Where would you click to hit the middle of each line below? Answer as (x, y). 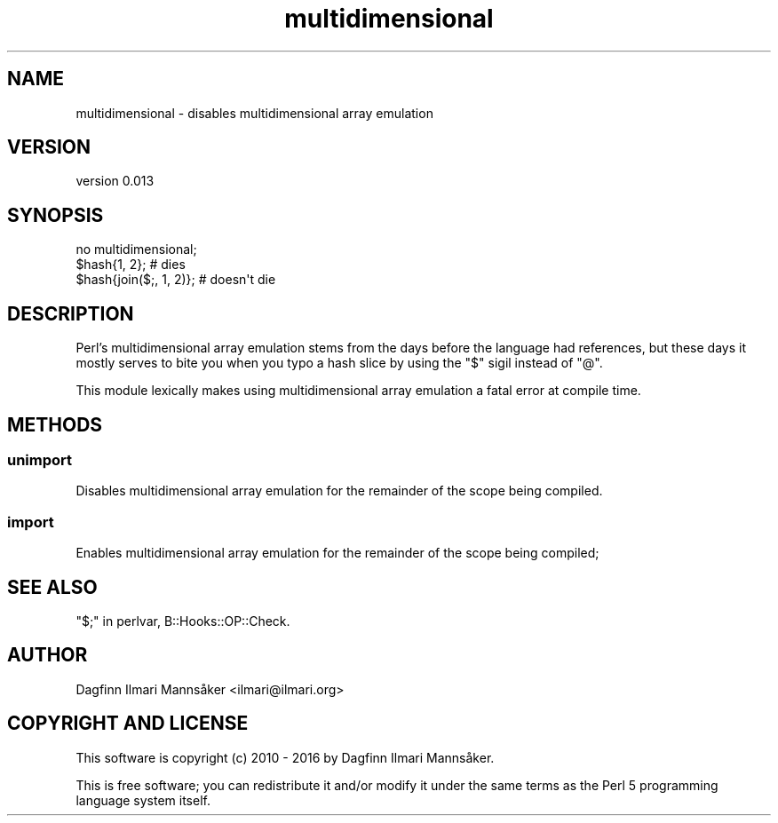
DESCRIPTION (71, 313)
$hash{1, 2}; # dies (131, 265)
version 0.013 (115, 181)
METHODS (55, 424)
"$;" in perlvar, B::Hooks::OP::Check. (183, 621)
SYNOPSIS (56, 215)
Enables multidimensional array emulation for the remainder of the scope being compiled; (337, 553)
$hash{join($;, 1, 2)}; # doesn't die (176, 280)
